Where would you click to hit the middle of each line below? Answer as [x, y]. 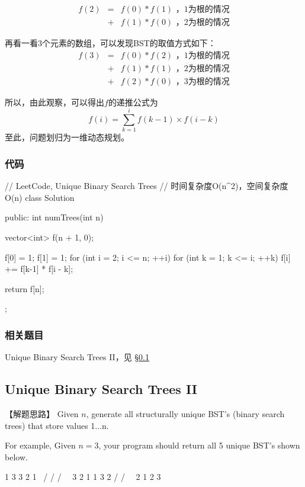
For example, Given [40, 445]
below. [16, 456]
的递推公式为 [133, 102]
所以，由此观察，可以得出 [54, 102]
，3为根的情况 [203, 81]
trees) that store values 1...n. [57, 425]
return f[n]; [25, 288]
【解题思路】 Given [42, 414]
